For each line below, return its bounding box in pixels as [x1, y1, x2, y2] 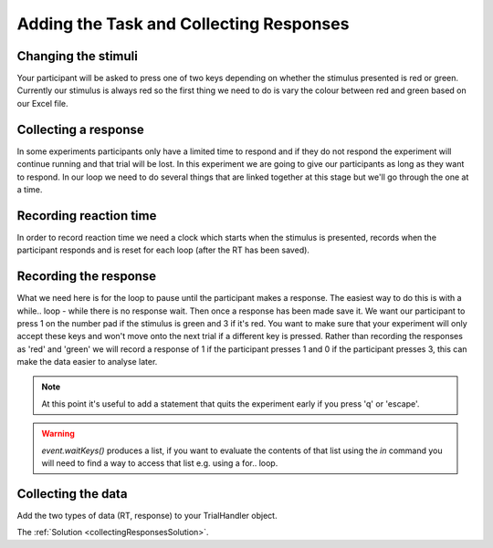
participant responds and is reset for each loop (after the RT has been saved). [16, 244, 310, 255]
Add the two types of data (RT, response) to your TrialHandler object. [16, 510, 278, 521]
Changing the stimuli [16, 48, 139, 64]
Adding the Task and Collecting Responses [16, 14, 350, 34]
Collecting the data [16, 486, 128, 501]
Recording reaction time [16, 208, 157, 223]
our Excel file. [16, 98, 68, 109]
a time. [16, 183, 43, 195]
